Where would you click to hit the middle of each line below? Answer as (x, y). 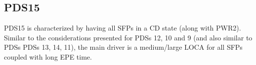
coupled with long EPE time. (48, 56)
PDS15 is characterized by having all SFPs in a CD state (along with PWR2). (123, 28)
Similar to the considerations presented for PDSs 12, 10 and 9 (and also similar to (128, 37)
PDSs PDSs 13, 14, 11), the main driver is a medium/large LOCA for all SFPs (123, 47)
